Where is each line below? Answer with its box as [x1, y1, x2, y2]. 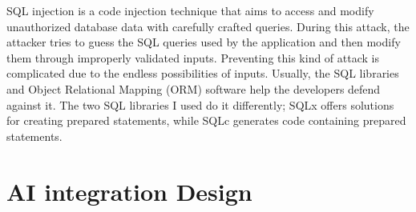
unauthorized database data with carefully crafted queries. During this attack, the [6, 18, 410, 34]
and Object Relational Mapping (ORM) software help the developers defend [6, 80, 381, 97]
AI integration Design [6, 174, 252, 207]
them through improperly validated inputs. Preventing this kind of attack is [6, 49, 379, 66]
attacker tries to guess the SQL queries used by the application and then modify [6, 34, 401, 50]
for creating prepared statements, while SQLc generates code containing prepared [6, 112, 406, 129]
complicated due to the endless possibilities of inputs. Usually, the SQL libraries [6, 65, 399, 82]
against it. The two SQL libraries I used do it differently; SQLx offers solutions [6, 96, 394, 113]
